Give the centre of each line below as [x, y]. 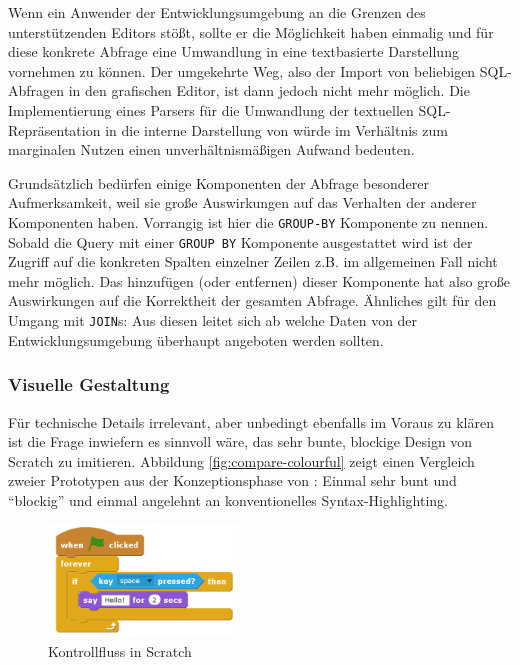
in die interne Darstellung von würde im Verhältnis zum [276, 129]
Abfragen [36, 90]
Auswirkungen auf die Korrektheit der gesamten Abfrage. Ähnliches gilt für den [252, 300]
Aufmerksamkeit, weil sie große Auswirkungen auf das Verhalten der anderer [242, 202]
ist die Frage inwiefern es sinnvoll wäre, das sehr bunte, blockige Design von [240, 441]
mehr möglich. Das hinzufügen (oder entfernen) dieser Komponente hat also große [259, 280]
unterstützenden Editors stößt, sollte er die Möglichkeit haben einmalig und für [251, 31]
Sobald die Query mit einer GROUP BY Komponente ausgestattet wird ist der [240, 241]
